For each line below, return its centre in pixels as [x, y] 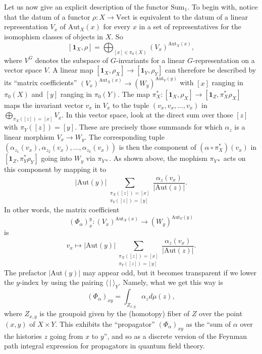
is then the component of [158, 147]
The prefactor [25, 272]
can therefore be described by [211, 70]
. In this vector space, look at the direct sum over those [147, 115]
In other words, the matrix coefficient [62, 210]
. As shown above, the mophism [158, 158]
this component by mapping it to [55, 169]
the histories [23, 336]
